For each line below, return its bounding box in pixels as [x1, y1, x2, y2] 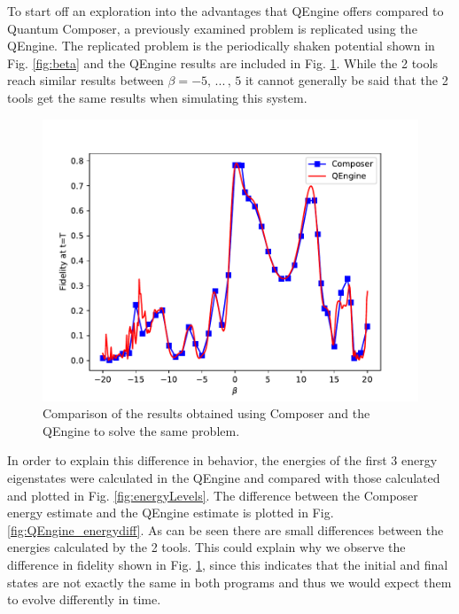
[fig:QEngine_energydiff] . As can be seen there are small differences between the [7, 520, 444, 539]
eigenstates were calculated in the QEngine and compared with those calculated [7, 468, 440, 486]
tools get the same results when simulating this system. [7, 88, 307, 106]
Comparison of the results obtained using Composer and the [43, 404, 370, 423]
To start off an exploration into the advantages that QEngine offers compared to [7, 2, 444, 19]
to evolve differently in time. [7, 590, 161, 609]
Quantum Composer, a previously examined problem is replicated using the [7, 19, 417, 37]
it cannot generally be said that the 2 [245, 71, 448, 89]
